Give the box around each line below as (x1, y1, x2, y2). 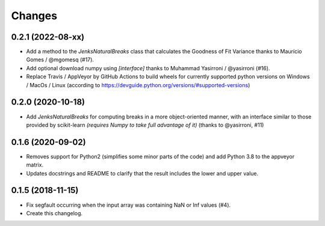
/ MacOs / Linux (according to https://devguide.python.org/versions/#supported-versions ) (26, 81, 250, 88)
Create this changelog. (26, 209, 83, 216)
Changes (11, 9, 57, 22)
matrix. (26, 161, 44, 168)
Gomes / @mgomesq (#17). (26, 56, 94, 63)
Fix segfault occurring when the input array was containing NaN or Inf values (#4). (26, 201, 231, 209)
